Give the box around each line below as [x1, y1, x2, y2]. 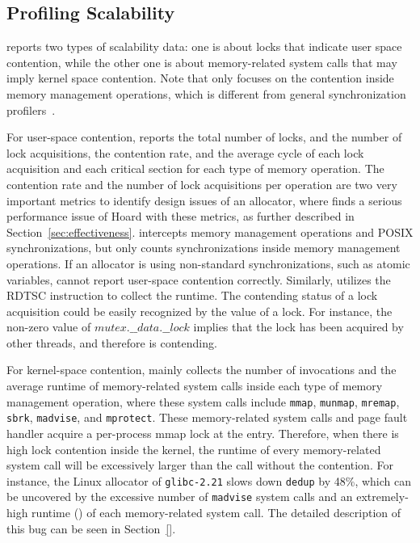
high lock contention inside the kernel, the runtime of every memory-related [6, 440, 381, 457]
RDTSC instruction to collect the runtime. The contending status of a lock [6, 287, 378, 304]
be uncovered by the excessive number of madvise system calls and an [6, 488, 353, 505]
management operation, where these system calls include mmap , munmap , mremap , [6, 393, 400, 410]
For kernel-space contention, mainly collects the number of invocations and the [6, 361, 397, 378]
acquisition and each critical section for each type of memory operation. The [6, 160, 384, 177]
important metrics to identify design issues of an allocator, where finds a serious [6, 192, 402, 208]
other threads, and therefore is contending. [6, 334, 217, 351]
